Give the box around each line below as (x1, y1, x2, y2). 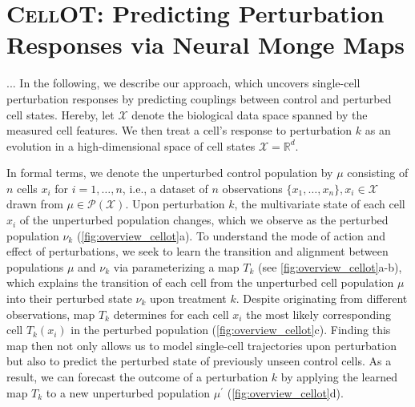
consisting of (347, 164, 409, 181)
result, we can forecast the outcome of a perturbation (6, 369, 268, 385)
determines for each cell (113, 305, 229, 322)
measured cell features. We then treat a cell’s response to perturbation (6, 122, 353, 139)
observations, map (6, 305, 95, 322)
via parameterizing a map (113, 258, 240, 275)
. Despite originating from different (236, 290, 408, 307)
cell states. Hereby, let (6, 106, 115, 123)
